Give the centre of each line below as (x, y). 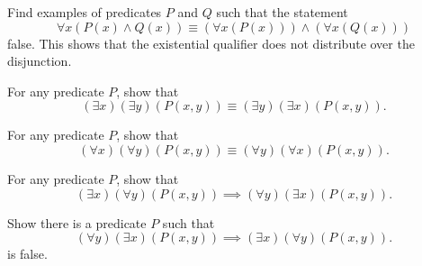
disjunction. (40, 61)
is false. (27, 254)
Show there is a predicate (77, 222)
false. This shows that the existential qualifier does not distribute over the (211, 43)
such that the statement (282, 12)
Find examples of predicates (85, 12)
